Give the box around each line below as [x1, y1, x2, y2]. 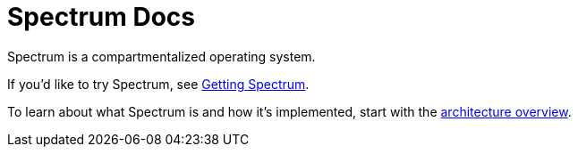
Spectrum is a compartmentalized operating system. [7, 48, 316, 64]
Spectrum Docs [7, 2, 195, 32]
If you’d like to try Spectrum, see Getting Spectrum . [7, 76, 310, 92]
